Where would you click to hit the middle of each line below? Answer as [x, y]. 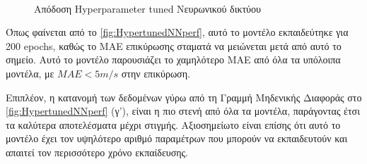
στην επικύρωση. [156, 73]
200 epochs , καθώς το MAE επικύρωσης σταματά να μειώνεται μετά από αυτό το [174, 45]
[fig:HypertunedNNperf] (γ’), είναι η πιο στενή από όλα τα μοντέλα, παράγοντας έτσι [183, 111]
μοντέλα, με [30, 73]
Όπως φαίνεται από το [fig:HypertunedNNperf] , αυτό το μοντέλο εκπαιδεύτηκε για [177, 32]
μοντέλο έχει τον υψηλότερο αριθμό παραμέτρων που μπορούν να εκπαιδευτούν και [177, 138]
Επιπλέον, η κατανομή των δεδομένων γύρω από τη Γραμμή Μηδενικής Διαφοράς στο [184, 97]
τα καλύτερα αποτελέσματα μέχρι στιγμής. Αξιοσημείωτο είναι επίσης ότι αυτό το [173, 124]
